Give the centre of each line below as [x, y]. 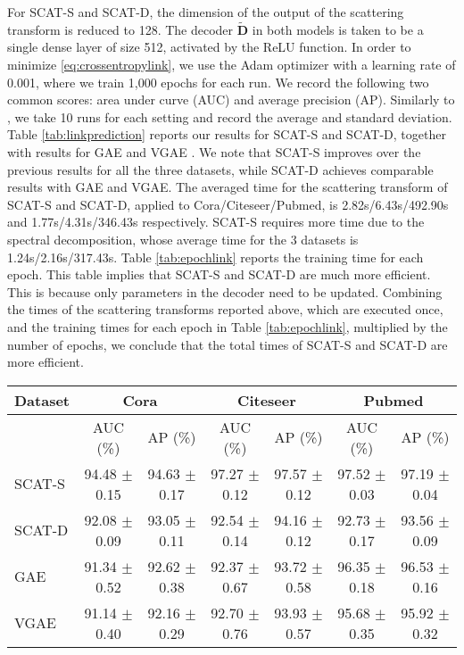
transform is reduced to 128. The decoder [120, 29]
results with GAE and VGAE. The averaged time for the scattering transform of [228, 187]
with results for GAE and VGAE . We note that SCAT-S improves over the [214, 151]
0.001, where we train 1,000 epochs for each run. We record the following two [218, 82]
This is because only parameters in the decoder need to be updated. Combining [225, 291]
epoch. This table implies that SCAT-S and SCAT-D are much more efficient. [219, 274]
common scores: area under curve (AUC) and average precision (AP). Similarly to [231, 99]
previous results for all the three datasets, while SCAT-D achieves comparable [220, 169]
